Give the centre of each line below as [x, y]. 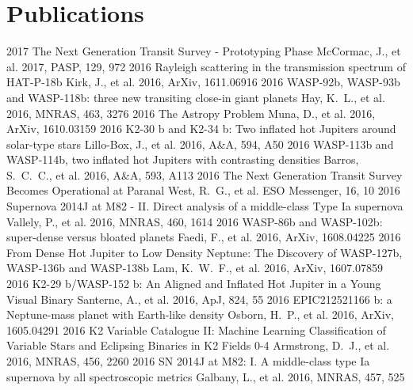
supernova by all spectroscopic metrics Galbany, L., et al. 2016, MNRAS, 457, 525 [206, 376]
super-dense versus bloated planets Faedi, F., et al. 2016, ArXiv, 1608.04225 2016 [204, 237]
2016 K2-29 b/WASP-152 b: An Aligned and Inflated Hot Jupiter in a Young [194, 284]
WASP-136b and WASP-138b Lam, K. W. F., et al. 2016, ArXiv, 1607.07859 [195, 268]
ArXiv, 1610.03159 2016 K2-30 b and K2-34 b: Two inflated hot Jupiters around [201, 129]
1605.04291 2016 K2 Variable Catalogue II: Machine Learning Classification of [196, 329]
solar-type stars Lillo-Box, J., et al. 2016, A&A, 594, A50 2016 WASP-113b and [200, 144]
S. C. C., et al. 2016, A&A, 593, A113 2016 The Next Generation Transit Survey [205, 174]
